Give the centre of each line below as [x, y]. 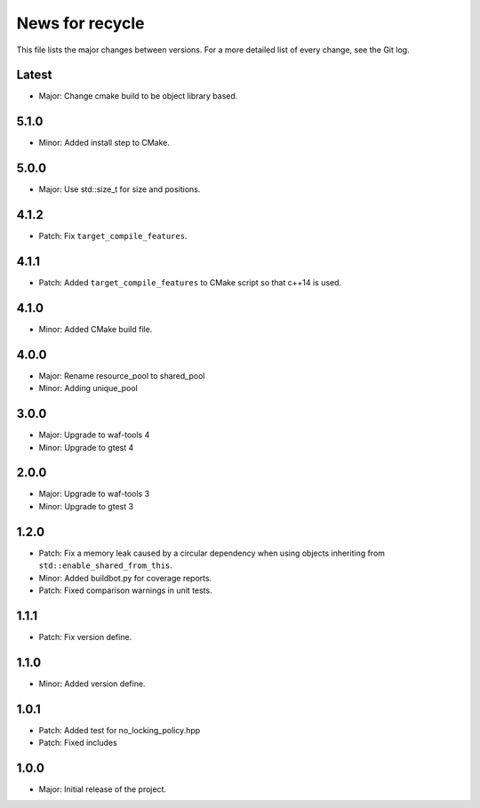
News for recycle [80, 23]
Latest [34, 75]
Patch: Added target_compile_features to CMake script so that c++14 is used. [190, 283]
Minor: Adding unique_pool [88, 388]
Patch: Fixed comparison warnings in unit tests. [125, 590]
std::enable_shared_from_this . [106, 565]
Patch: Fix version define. [85, 636]
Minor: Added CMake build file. [96, 329]
